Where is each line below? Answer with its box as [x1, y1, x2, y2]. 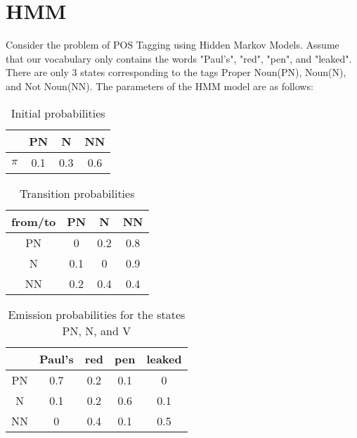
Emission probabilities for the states [8, 306, 186, 323]
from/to [11, 213, 56, 230]
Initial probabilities [11, 104, 105, 121]
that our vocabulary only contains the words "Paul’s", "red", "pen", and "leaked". [6, 51, 352, 65]
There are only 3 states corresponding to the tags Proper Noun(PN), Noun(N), [6, 65, 346, 80]
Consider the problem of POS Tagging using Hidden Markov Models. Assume [6, 37, 339, 52]
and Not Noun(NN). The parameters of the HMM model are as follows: [6, 78, 313, 93]
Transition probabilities [20, 184, 135, 201]
